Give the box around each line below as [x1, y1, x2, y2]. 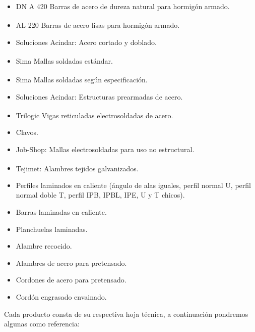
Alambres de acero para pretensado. [16, 257, 127, 268]
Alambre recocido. [16, 241, 72, 251]
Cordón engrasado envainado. [16, 292, 107, 302]
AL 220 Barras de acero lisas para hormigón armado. [16, 19, 180, 30]
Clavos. [16, 127, 38, 137]
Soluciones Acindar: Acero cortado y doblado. [16, 36, 157, 47]
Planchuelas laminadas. [16, 223, 88, 234]
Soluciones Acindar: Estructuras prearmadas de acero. [16, 91, 183, 102]
